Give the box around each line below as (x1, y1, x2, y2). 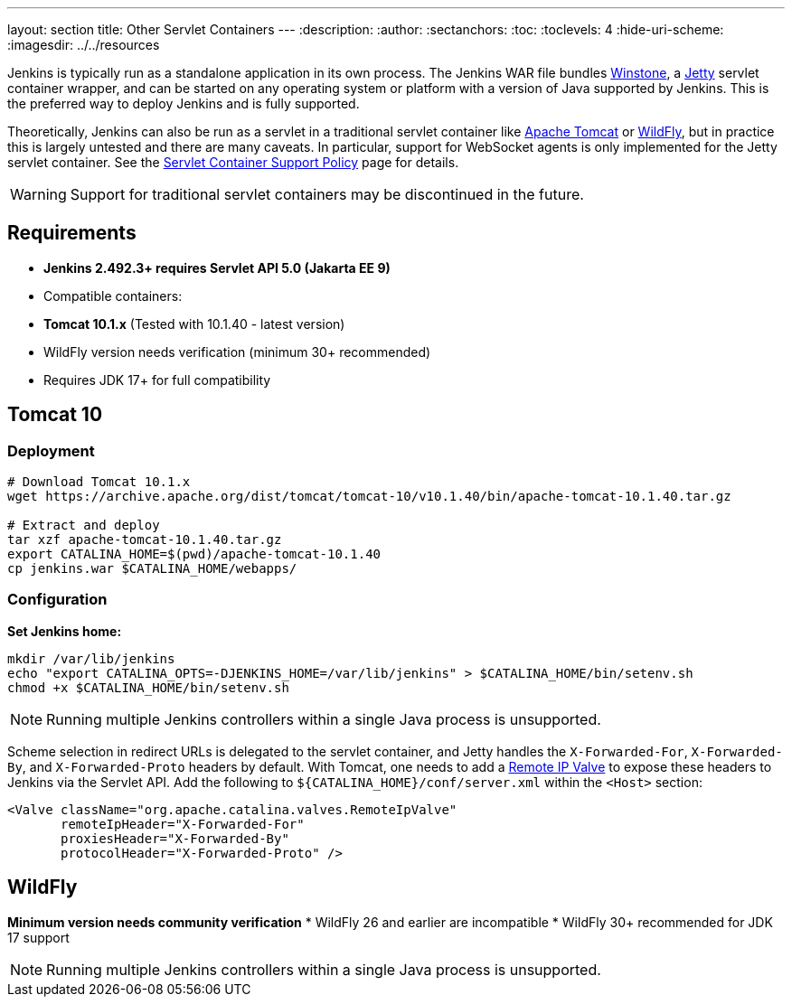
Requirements (7, 221, 137, 245)
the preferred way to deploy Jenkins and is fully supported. (7, 96, 360, 111)
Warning (10, 185, 67, 203)
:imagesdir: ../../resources (7, 37, 160, 52)
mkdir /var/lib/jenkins (7, 651, 175, 666)
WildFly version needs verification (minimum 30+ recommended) (43, 343, 431, 360)
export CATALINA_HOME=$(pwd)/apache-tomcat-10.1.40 (7, 547, 382, 562)
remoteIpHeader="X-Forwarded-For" (61, 816, 305, 831)
